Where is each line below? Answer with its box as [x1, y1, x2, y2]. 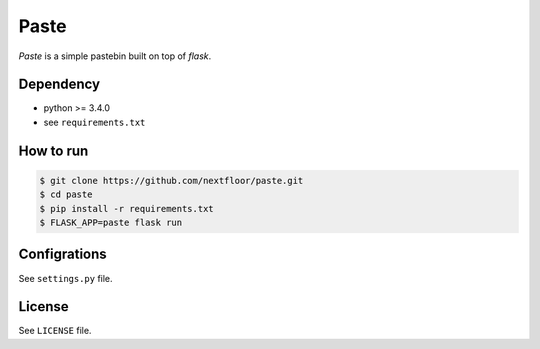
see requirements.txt [43, 116, 146, 128]
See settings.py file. [18, 272, 114, 284]
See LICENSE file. [18, 325, 92, 337]
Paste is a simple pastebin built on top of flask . [18, 50, 212, 62]
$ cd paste [39, 189, 93, 200]
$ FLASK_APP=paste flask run [39, 217, 183, 229]
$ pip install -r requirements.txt [39, 203, 214, 214]
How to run [18, 142, 89, 159]
